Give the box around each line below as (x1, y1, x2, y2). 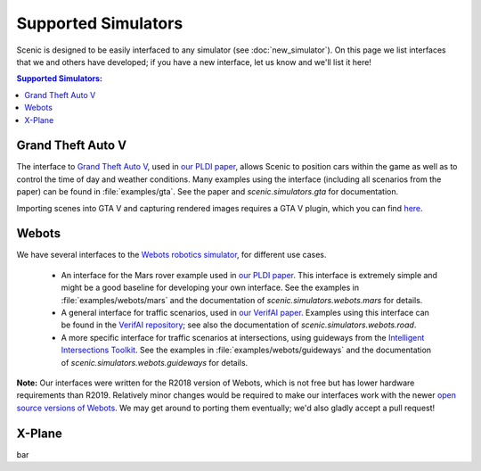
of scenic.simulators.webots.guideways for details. (61, 357, 249, 368)
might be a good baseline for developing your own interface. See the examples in (61, 282, 360, 293)
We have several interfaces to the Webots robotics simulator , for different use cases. (16, 250, 327, 260)
